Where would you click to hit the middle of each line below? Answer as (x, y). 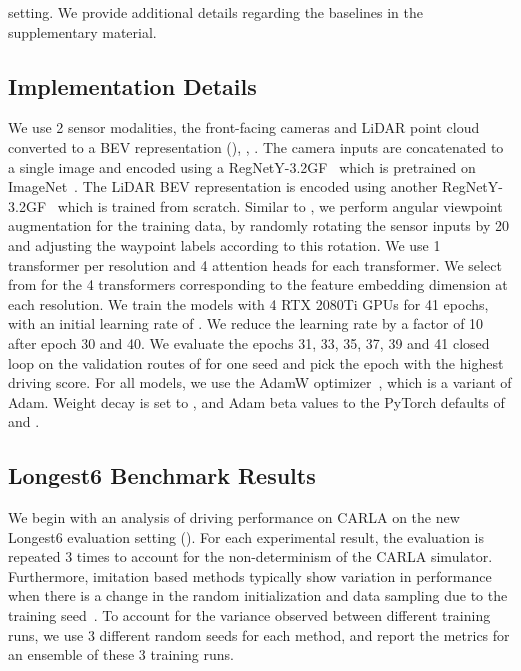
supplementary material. (82, 31)
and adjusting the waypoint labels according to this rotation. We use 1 (224, 244)
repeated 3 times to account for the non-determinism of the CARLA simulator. (250, 556)
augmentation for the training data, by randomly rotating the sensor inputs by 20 (258, 225)
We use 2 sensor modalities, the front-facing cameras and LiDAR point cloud (244, 127)
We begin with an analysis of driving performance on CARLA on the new (234, 517)
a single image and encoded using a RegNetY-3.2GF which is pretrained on (242, 166)
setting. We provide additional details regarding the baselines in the (216, 12)
